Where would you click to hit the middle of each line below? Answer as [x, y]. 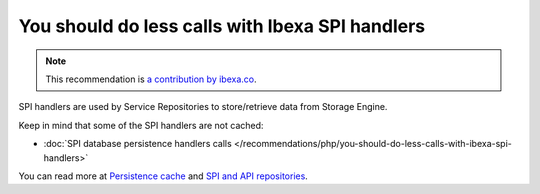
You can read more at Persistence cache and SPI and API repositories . [163, 176]
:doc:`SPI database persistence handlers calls [137, 144]
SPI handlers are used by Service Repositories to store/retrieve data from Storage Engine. [203, 107]
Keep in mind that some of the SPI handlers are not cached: [141, 125]
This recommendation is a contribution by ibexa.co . [151, 79]
